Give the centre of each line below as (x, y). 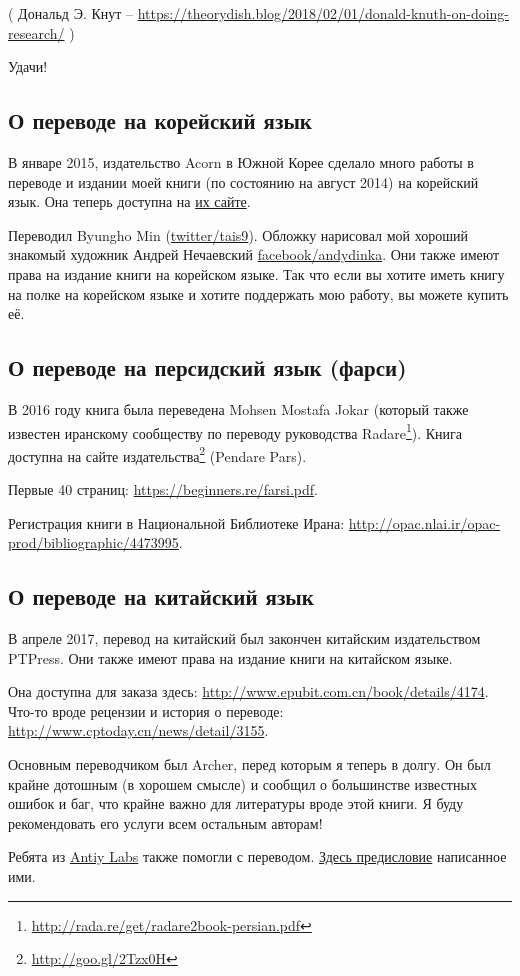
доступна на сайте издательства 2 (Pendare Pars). (157, 454)
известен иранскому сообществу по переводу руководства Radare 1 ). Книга (235, 431)
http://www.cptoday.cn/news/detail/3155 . (138, 730)
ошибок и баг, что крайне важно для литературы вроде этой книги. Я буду (236, 803)
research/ (36, 32)
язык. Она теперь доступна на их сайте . (129, 201)
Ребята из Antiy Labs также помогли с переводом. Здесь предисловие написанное (257, 856)
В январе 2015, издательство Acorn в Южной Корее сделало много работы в (241, 161)
